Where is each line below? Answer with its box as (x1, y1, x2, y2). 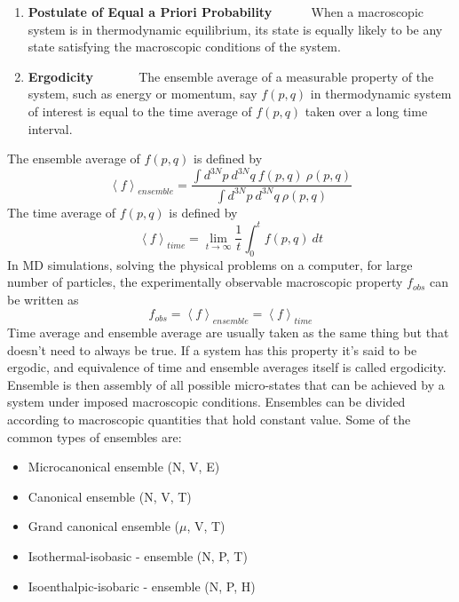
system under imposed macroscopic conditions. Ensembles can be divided (7, 392, 406, 411)
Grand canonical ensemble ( (28, 517, 179, 535)
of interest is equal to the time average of (28, 101, 252, 120)
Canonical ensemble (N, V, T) (28, 487, 192, 505)
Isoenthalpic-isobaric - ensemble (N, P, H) (28, 576, 256, 595)
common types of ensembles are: (7, 427, 182, 446)
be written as (7, 289, 79, 308)
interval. (28, 119, 73, 138)
